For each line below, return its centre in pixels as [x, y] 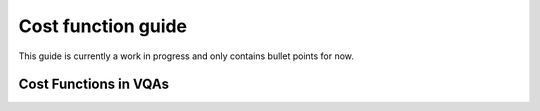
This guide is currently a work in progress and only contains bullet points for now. [186, 56]
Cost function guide [103, 26]
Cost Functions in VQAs [94, 84]
